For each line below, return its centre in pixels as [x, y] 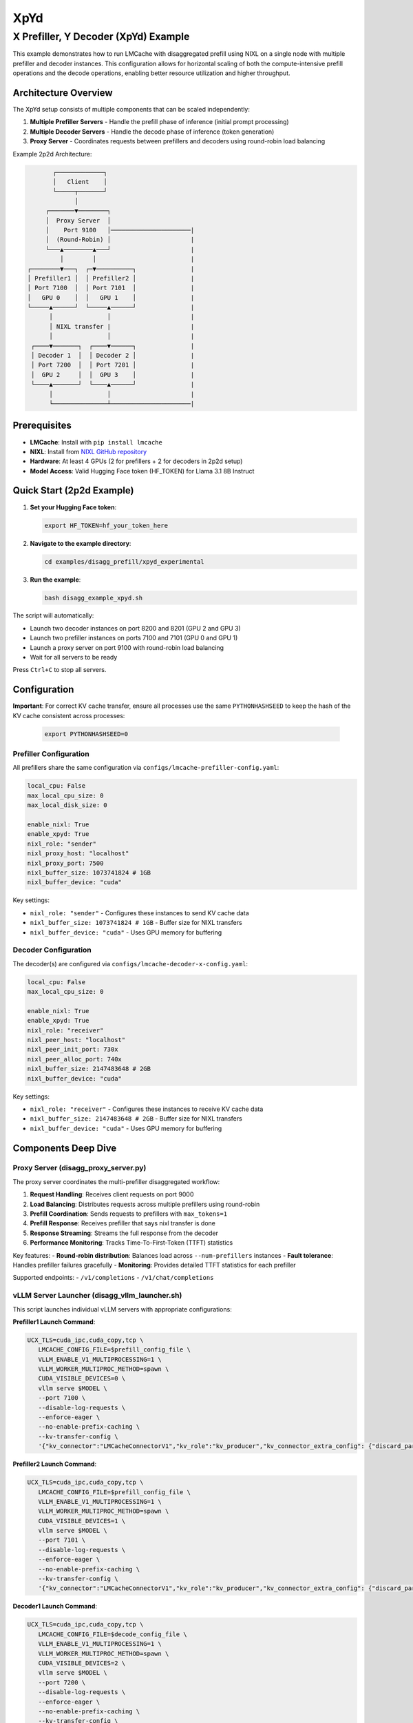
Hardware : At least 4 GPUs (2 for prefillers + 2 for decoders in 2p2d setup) [136, 461]
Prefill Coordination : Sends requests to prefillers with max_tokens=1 [128, 1214]
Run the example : [55, 580]
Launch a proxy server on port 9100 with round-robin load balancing [127, 647]
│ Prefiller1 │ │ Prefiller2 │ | [111, 278]
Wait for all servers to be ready [74, 657]
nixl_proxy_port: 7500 [65, 863]
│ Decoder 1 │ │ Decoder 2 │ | [113, 356]
